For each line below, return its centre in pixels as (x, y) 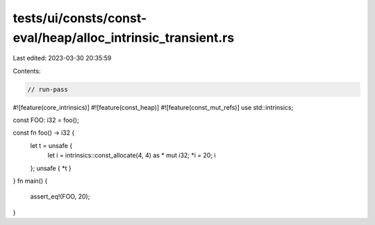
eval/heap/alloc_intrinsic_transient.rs (124, 37)
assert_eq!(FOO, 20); (60, 197)
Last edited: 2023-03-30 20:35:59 (62, 58)
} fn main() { (30, 181)
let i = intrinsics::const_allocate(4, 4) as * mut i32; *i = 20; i (132, 156)
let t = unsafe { (51, 145)
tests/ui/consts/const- (80, 18)
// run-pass (48, 89)
